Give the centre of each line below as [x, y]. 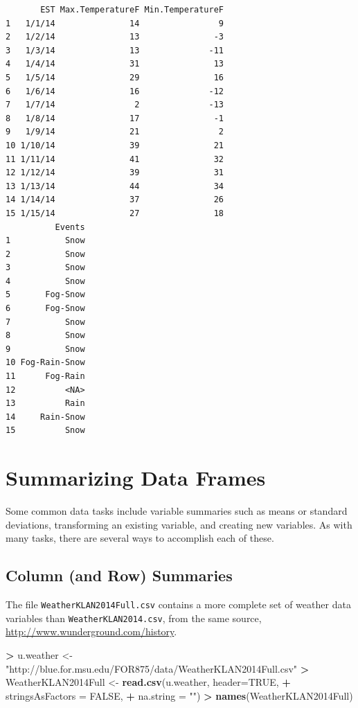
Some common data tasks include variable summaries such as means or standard [177, 511]
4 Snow [45, 281]
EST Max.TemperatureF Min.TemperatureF [132, 10]
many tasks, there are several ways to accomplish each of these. [140, 538]
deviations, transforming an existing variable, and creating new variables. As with [179, 524]
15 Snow [45, 431]
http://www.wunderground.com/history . [91, 631]
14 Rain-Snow [45, 417]
